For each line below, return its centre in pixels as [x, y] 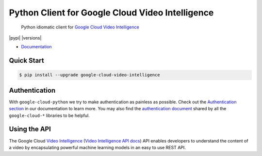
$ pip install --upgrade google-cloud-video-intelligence [90, 75]
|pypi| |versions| [25, 38]
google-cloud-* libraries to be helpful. [49, 115]
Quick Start [26, 61]
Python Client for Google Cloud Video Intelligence [111, 13]
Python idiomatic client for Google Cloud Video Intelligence [80, 27]
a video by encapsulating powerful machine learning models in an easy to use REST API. [98, 147]
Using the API [30, 129]
